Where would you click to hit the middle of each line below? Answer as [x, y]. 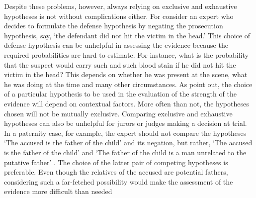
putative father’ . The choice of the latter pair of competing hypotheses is [116, 162]
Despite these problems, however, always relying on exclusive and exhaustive [121, 6]
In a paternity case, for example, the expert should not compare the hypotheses [125, 133]
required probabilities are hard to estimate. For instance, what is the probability [126, 54]
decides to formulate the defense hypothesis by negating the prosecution [114, 26]
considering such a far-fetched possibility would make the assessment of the [119, 181]
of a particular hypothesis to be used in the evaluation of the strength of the [120, 94]
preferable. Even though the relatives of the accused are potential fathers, [116, 172]
